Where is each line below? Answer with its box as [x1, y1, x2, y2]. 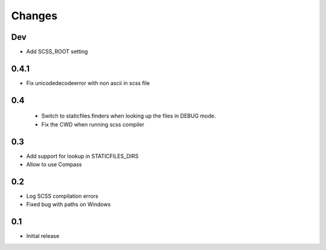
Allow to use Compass [26, 161, 82, 168]
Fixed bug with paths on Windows [26, 201, 111, 208]
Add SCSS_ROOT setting [26, 48, 88, 55]
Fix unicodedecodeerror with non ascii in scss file [26, 79, 150, 87]
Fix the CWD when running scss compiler [41, 120, 145, 128]
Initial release [26, 233, 60, 240]
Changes [11, 9, 57, 22]
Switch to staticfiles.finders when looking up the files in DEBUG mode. [41, 112, 216, 120]
